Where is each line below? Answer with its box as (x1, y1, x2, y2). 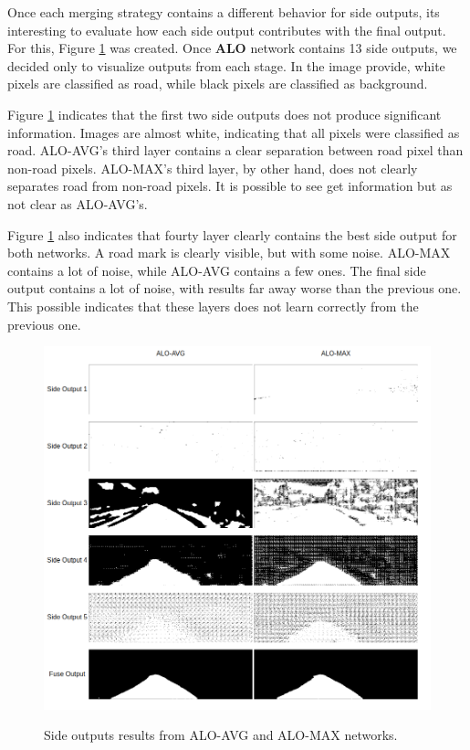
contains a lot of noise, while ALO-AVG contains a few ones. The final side (7, 260, 426, 280)
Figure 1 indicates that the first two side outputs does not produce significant (7, 104, 442, 123)
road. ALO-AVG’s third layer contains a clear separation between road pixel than (7, 141, 464, 160)
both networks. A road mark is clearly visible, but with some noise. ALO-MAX (7, 243, 451, 262)
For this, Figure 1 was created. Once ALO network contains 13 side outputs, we (7, 38, 457, 58)
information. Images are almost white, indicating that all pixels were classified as (7, 122, 460, 142)
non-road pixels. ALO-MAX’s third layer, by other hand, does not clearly (7, 158, 418, 177)
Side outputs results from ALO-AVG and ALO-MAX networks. (44, 725, 398, 745)
